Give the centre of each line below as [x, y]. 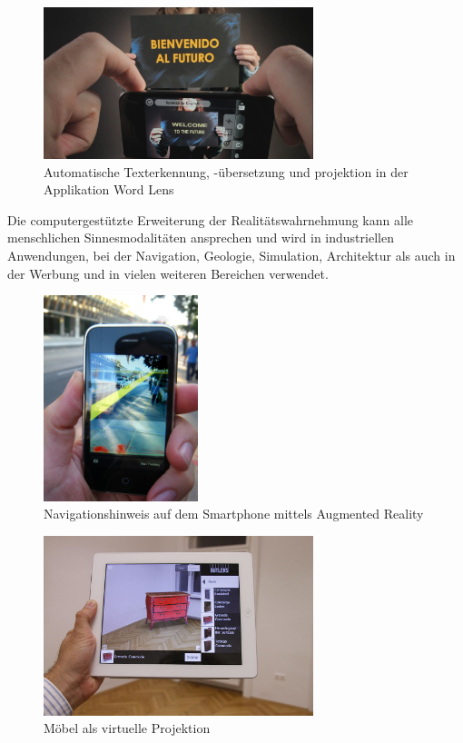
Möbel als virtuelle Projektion [127, 728]
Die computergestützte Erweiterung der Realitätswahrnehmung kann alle [210, 219]
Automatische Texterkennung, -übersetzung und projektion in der [226, 171]
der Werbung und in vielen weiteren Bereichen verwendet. [168, 273]
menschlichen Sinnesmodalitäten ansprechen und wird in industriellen [201, 238]
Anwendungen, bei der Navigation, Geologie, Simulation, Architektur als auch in [231, 255]
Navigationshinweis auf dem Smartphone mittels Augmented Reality [234, 514]
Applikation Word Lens [109, 189]
